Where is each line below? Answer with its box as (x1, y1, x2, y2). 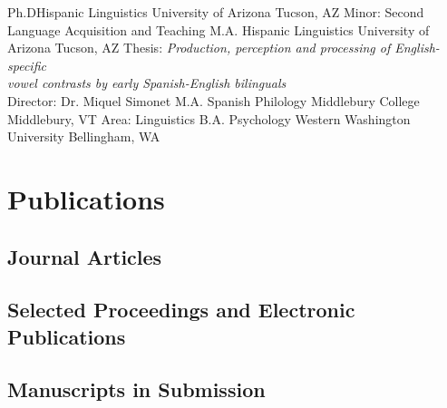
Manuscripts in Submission (7, 375, 266, 403)
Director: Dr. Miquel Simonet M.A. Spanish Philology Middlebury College (7, 91, 420, 110)
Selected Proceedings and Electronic (7, 296, 355, 324)
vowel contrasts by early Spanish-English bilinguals (7, 73, 287, 92)
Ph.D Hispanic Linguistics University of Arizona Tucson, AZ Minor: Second (7, 3, 424, 21)
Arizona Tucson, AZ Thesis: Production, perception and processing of (7, 38, 391, 57)
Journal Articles (7, 242, 162, 270)
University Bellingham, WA (7, 127, 160, 146)
